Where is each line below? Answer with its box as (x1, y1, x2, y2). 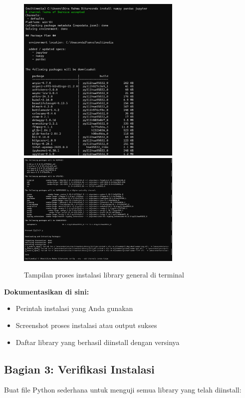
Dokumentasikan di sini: (4, 286, 89, 296)
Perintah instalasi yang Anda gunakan (15, 303, 133, 313)
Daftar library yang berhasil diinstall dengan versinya (15, 336, 180, 347)
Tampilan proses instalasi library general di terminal (24, 269, 184, 280)
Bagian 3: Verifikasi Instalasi (4, 361, 155, 376)
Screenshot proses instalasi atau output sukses (15, 320, 157, 330)
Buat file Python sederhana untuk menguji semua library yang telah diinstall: (4, 384, 242, 395)
